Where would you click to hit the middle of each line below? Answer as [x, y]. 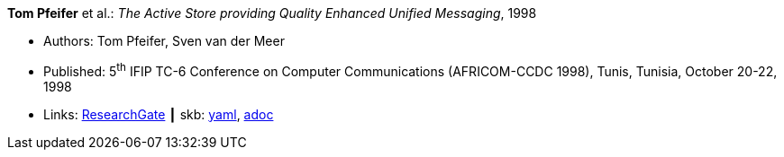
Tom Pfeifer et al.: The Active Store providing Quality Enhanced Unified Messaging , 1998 [272, 13]
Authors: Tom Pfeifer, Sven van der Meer [164, 41]
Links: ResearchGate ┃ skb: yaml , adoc [159, 114]
